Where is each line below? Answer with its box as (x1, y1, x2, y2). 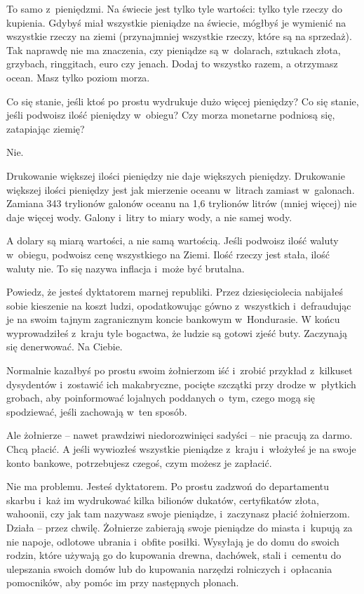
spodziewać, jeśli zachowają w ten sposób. (6, 404, 187, 418)
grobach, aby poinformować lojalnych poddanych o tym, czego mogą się (6, 390, 315, 405)
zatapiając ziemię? (6, 121, 85, 136)
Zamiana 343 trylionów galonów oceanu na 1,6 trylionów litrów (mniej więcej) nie (6, 196, 357, 211)
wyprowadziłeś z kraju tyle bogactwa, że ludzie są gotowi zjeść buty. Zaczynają (6, 325, 348, 340)
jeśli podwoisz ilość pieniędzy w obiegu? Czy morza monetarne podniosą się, (6, 107, 335, 122)
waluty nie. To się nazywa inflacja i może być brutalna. (6, 260, 245, 275)
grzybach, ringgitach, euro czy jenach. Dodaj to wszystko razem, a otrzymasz (6, 56, 338, 71)
